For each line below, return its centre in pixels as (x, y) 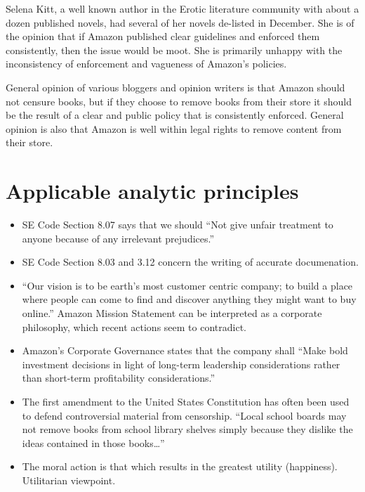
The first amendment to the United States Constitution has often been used (186, 401)
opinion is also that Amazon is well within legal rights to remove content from (174, 128)
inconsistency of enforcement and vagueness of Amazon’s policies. (146, 64)
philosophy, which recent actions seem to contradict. (134, 326)
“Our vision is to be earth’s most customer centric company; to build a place (187, 285)
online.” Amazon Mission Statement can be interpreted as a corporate (172, 313)
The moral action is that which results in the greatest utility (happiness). (180, 466)
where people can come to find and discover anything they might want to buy (189, 299)
